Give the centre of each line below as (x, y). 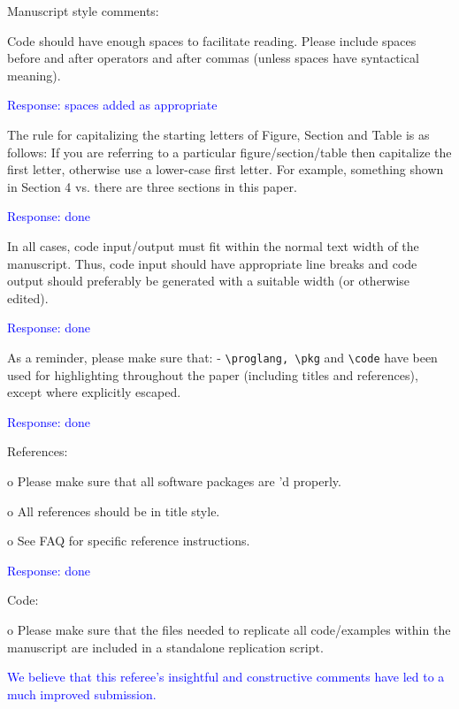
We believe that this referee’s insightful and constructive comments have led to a (226, 677)
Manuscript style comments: (83, 11)
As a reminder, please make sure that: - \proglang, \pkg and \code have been (222, 357)
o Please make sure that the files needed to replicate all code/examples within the (229, 629)
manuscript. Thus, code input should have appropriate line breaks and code (212, 263)
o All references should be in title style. (114, 511)
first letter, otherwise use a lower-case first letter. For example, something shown (226, 169)
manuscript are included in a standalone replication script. (165, 647)
